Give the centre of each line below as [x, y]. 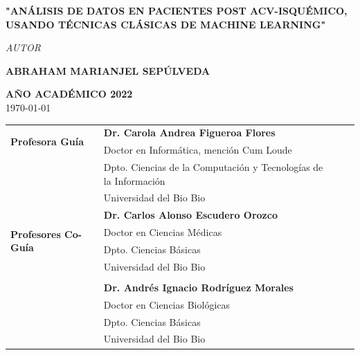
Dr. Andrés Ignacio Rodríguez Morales [198, 287]
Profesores [36, 234]
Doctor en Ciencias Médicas [163, 232]
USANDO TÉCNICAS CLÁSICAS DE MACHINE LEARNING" [166, 24]
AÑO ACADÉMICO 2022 [69, 94]
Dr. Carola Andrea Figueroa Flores [189, 133]
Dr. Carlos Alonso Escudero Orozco [190, 215]
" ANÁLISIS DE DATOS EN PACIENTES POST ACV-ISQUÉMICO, [177, 10]
